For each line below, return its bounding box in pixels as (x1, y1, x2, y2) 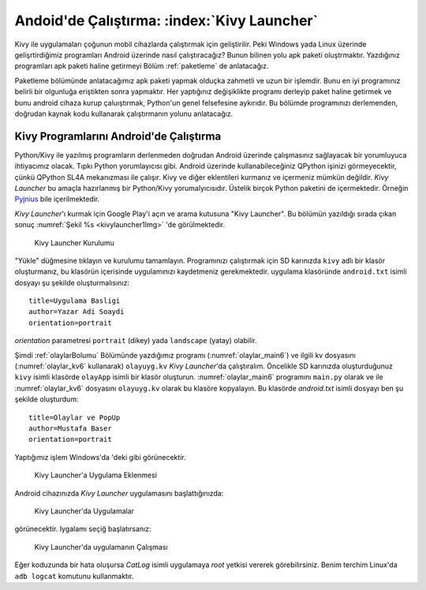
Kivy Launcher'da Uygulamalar (34, 506, 134, 516)
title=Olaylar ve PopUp (28, 413, 121, 422)
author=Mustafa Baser (28, 424, 112, 433)
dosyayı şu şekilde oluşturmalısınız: (14, 278, 130, 287)
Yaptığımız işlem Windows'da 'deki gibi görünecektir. (14, 452, 186, 461)
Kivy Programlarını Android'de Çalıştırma (14, 129, 222, 143)
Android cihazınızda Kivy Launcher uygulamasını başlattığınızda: (14, 488, 224, 498)
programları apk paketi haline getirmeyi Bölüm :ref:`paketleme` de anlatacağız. (14, 62, 269, 71)
